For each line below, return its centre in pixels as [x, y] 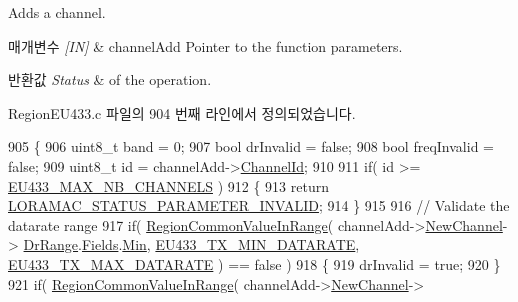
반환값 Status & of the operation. [110, 79]
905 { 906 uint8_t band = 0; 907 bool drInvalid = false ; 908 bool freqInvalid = [251, 146]
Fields [100, 244]
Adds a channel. [57, 12]
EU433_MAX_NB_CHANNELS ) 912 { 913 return [168, 185]
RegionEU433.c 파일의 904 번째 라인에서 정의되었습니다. [182, 112]
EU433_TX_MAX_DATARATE [111, 263]
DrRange [51, 244]
